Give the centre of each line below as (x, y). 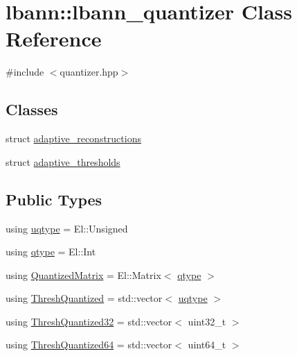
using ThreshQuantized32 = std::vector (89, 321)
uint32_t (207, 321)
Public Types (54, 199)
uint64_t (207, 345)
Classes (32, 109)
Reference (54, 39)
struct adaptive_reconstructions (73, 138)
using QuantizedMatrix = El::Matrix (83, 274)
